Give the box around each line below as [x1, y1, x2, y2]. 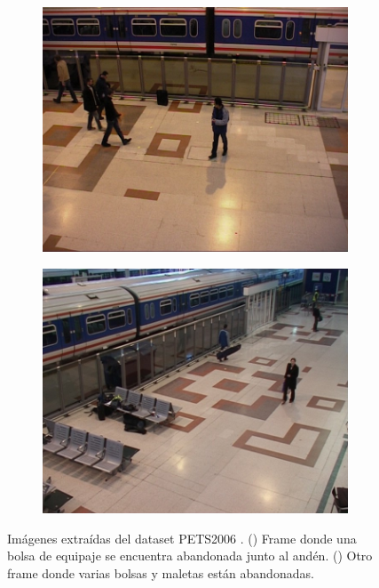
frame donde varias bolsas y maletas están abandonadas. [7, 563, 314, 582]
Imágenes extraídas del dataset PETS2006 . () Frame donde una [7, 528, 357, 547]
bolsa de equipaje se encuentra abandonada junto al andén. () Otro [7, 546, 373, 565]
